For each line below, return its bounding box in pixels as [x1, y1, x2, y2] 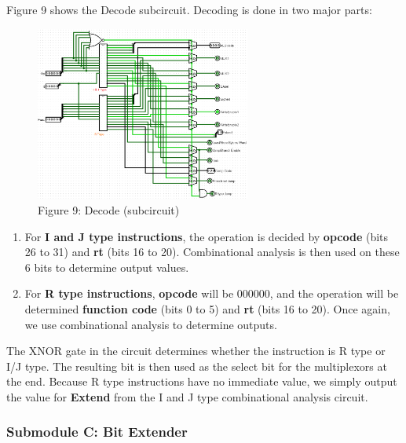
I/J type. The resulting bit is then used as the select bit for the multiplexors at [6, 357, 387, 374]
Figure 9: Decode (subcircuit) [38, 201, 180, 218]
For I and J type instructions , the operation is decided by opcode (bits [24, 228, 389, 244]
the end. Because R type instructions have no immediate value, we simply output [6, 373, 397, 390]
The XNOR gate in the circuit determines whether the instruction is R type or [6, 342, 386, 359]
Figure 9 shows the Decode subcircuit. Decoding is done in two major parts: [6, 2, 372, 17]
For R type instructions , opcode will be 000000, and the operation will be [24, 285, 399, 302]
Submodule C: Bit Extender [6, 422, 188, 441]
